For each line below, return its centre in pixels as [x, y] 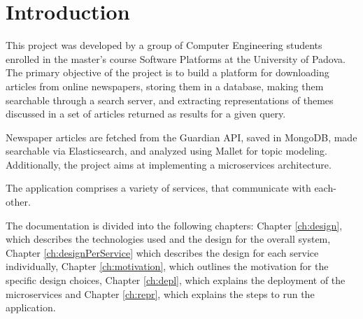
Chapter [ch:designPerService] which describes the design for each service [162, 252]
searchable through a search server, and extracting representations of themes [170, 100]
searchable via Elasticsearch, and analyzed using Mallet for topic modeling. [166, 151]
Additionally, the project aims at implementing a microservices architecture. [169, 164]
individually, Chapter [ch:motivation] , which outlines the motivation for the [167, 266]
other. [18, 202]
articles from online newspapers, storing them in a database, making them [165, 86]
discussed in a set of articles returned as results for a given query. [146, 114]
